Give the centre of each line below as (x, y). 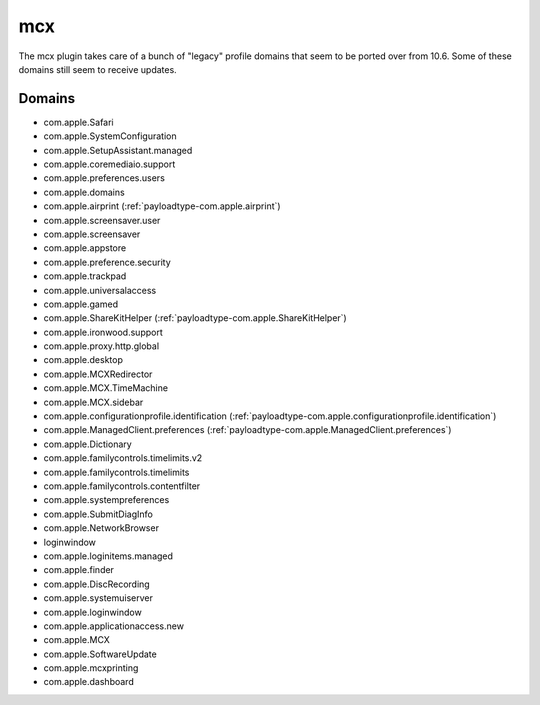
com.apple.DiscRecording (96, 584)
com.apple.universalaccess (100, 290)
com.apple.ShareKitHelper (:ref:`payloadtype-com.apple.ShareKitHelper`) (195, 318)
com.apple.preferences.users (104, 178)
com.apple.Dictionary (87, 444)
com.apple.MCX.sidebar (93, 402)
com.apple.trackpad (85, 276)
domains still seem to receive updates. (97, 69)
